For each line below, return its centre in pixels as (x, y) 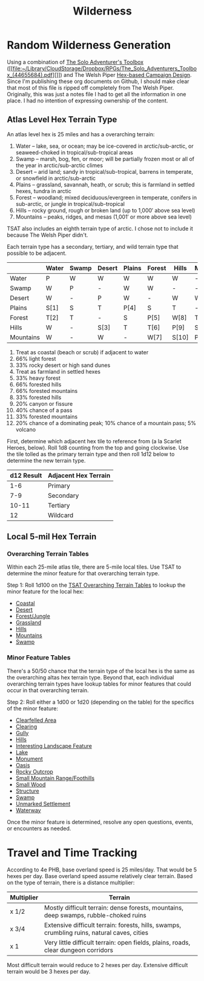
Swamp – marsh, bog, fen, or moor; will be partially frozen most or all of (105, 159)
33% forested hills (38, 397)
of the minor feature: (33, 708)
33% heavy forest (38, 378)
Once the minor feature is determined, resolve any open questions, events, (100, 822)
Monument (29, 759)
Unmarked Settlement (43, 804)
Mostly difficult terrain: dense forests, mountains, (114, 908)
